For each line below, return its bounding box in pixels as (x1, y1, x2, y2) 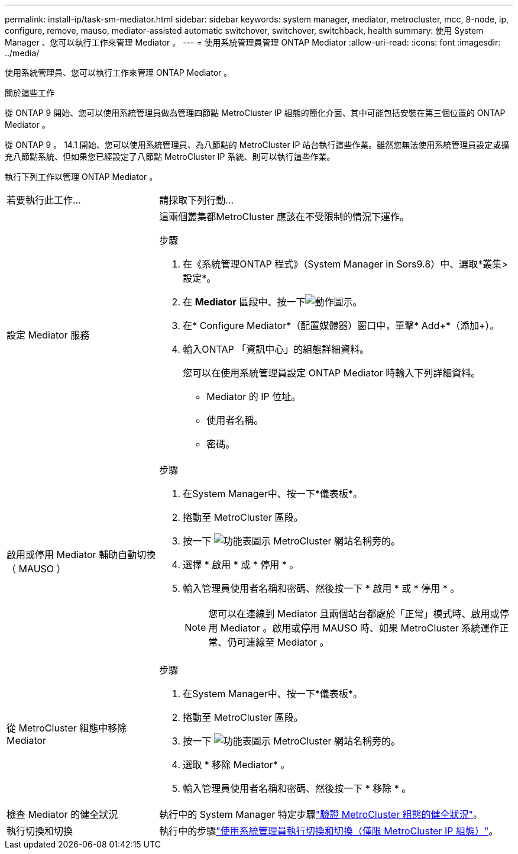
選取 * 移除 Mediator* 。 (183, 759, 290, 771)
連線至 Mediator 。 (246, 636, 329, 648)
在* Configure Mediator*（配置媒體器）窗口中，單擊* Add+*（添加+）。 (183, 320, 500, 331)
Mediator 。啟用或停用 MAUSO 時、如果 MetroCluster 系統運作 (220, 622, 500, 634)
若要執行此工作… (7, 194, 81, 206)
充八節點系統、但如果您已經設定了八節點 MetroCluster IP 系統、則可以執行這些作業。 (5, 152, 335, 162)
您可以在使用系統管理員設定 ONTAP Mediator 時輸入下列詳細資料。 (183, 367, 481, 379)
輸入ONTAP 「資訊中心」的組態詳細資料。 (183, 343, 370, 355)
